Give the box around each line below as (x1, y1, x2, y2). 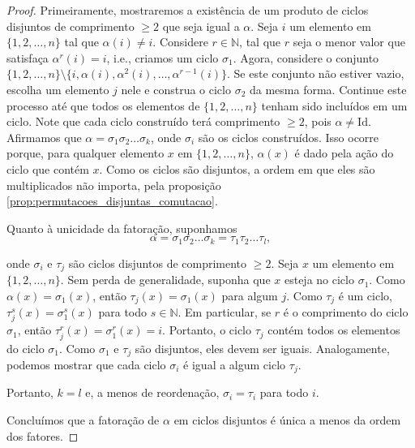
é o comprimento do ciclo (283, 304, 409, 321)
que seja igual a (162, 17, 240, 34)
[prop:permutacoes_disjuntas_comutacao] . (6, 192, 218, 209)
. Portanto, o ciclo (162, 321, 252, 338)
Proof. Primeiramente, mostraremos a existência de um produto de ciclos (6, 2, 369, 18)
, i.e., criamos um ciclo (106, 49, 219, 66)
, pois (304, 113, 332, 130)
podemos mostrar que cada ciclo (6, 356, 166, 373)
